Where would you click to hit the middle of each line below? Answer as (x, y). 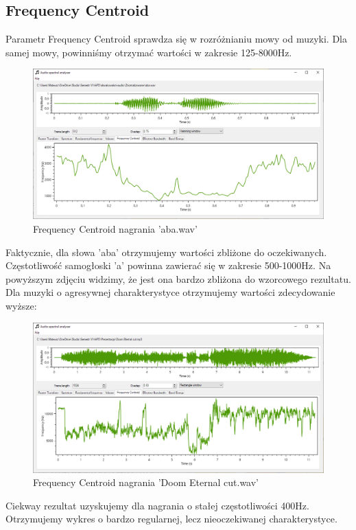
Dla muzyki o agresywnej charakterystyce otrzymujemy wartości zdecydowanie (170, 292)
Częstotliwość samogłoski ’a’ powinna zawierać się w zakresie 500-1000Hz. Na (168, 265)
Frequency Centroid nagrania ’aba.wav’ (115, 229)
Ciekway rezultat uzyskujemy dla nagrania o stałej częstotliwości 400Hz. (157, 505)
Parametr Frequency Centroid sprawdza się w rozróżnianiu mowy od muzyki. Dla (177, 39)
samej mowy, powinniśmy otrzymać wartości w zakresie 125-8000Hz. (149, 52)
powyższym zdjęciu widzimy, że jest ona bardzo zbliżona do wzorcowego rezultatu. (178, 278)
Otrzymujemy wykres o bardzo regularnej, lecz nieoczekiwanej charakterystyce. (171, 519)
